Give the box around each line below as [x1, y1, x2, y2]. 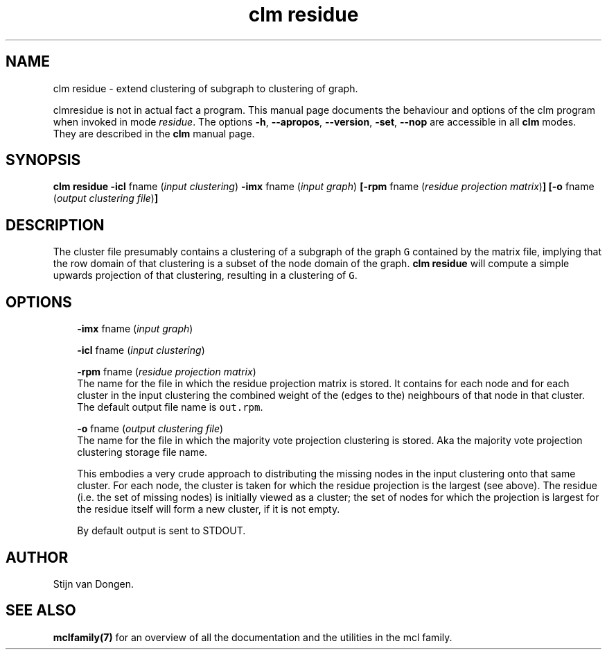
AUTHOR [6, 548, 69, 566]
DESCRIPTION [6, 216, 105, 234]
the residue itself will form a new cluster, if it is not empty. [77, 503, 340, 516]
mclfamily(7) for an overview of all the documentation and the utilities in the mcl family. [53, 631, 452, 643]
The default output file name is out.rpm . [77, 401, 263, 414]
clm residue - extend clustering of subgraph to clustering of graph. [53, 82, 358, 94]
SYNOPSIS [6, 151, 81, 169]
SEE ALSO [6, 602, 76, 620]
